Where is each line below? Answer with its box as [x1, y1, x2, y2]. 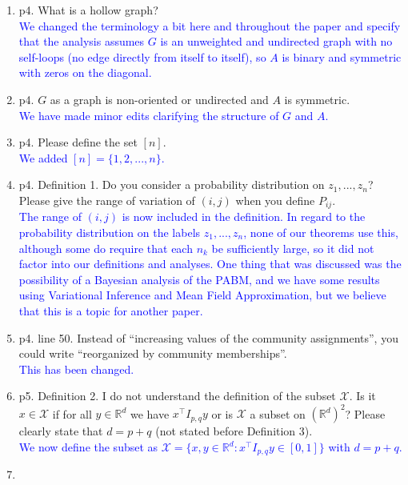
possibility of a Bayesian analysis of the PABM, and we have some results [18, 271, 380, 287]
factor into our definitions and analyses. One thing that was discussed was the [18, 255, 402, 272]
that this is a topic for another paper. [18, 302, 203, 319]
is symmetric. [284, 90, 350, 107]
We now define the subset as [18, 439, 158, 455]
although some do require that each [18, 239, 193, 256]
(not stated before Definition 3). [155, 423, 313, 439]
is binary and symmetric [282, 48, 402, 65]
